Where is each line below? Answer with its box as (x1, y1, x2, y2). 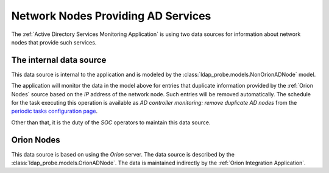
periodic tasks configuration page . (11, 107, 97, 115)
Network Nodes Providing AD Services (11, 9, 211, 23)
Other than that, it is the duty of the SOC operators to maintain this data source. (11, 119, 211, 126)
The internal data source (11, 55, 107, 65)
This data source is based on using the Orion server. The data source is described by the (11, 150, 235, 158)
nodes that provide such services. (11, 38, 97, 46)
